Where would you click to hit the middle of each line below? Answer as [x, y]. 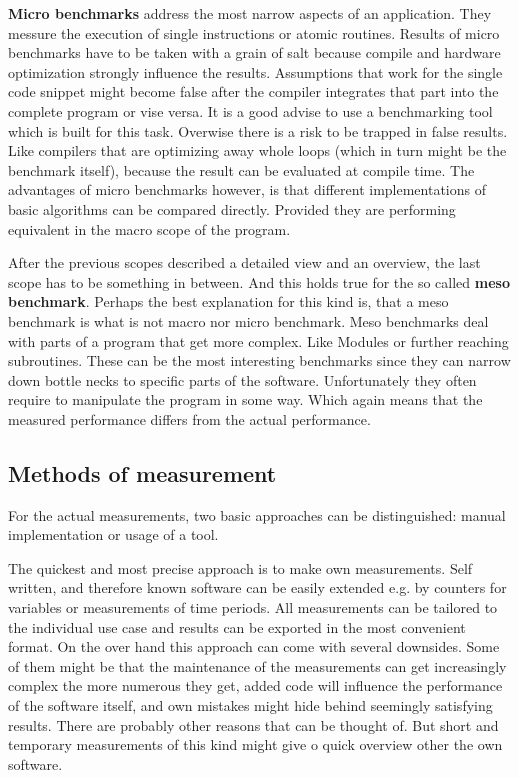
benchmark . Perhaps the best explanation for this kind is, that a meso [228, 301]
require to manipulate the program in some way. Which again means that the [245, 399]
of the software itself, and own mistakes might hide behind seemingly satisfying [250, 705]
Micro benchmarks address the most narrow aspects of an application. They [250, 13]
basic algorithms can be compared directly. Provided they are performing [232, 208]
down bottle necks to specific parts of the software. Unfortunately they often [242, 379]
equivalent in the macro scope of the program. [149, 228]
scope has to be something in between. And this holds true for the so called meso [259, 281]
